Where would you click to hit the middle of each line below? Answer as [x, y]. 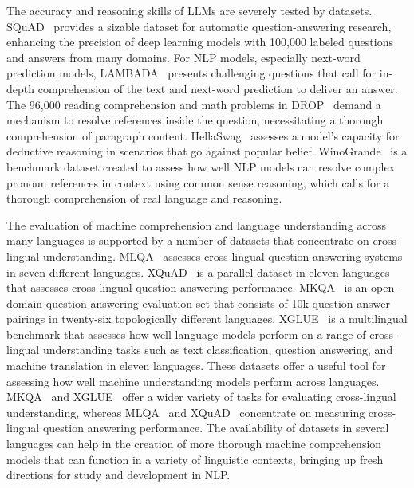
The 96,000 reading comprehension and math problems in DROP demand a [194, 104]
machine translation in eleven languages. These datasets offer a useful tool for [196, 366]
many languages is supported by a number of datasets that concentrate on [188, 240]
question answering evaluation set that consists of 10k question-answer [218, 303]
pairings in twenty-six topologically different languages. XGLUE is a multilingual [207, 319]
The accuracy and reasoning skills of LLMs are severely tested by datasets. [189, 10]
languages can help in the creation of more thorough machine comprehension [194, 444]
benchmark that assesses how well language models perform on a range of [186, 334]
